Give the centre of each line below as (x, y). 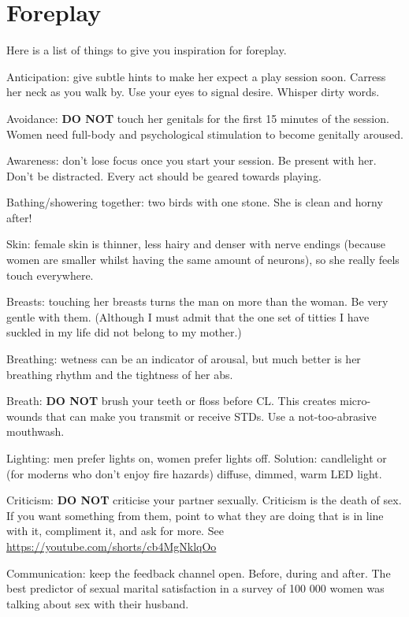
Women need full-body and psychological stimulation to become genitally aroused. (205, 134)
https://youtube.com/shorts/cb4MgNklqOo (112, 546)
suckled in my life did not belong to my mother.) (124, 332)
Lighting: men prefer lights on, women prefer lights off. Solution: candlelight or (197, 458)
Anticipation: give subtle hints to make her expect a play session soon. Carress (196, 76)
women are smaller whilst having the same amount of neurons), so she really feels (203, 260)
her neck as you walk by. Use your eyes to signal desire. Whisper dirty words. (193, 92)
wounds (24, 416)
